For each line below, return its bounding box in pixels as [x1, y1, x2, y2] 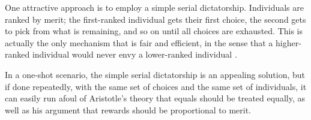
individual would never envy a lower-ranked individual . [32, 48, 237, 61]
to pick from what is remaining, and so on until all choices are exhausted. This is [5, 25, 303, 37]
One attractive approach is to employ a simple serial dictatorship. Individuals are [5, 1, 304, 13]
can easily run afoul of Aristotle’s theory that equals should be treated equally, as [5, 92, 305, 104]
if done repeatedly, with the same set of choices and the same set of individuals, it [5, 80, 307, 92]
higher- [276, 36, 301, 49]
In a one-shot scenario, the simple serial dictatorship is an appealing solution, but [5, 68, 306, 80]
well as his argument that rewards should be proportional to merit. [5, 103, 252, 116]
